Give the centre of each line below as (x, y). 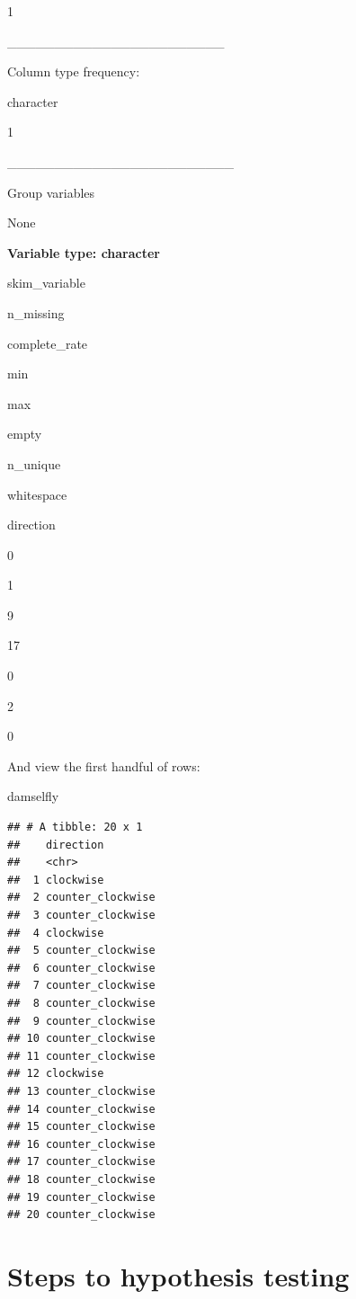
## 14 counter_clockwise (81, 1109)
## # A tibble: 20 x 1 (75, 827)
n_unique (34, 463)
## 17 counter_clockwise (81, 1162)
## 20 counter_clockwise (81, 1215)
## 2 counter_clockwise (81, 898)
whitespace (37, 494)
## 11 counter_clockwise (81, 1056)
